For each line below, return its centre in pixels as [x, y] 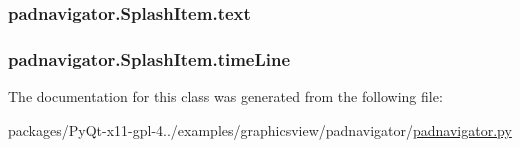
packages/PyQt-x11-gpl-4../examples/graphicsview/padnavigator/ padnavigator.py [260, 129]
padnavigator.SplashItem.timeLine [149, 58]
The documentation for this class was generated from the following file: [225, 96]
